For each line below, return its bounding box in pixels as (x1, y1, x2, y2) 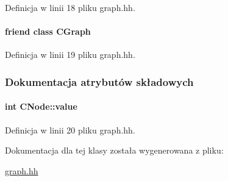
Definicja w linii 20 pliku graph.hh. (5, 123, 135, 136)
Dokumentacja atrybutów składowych (5, 74, 194, 89)
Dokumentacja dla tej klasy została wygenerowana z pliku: (5, 144, 224, 157)
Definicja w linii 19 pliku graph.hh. (5, 48, 135, 61)
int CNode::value (5, 100, 77, 113)
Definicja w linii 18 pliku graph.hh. (5, 1, 135, 13)
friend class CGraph (5, 25, 91, 38)
